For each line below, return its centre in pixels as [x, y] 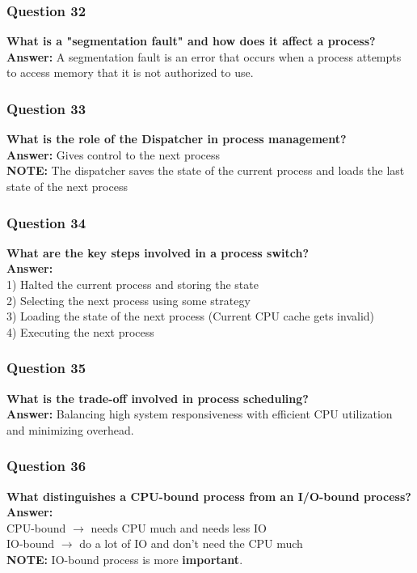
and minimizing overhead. [70, 429]
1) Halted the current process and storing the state [133, 284]
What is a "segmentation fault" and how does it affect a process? [191, 41]
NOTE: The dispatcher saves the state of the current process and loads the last [206, 170]
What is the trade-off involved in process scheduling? [158, 398]
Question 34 [46, 222]
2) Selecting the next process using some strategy [128, 300]
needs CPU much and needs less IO [179, 527]
